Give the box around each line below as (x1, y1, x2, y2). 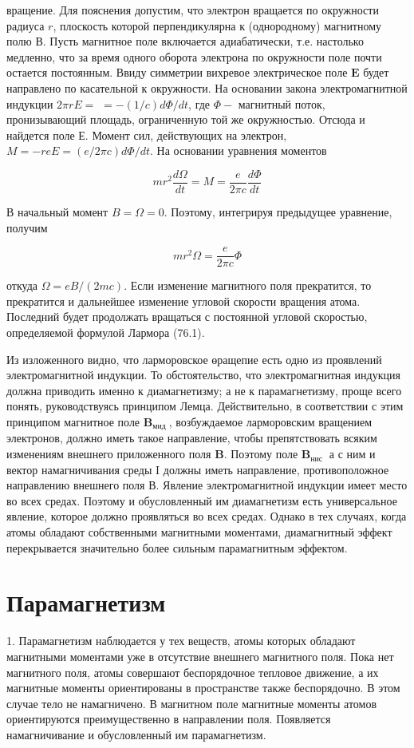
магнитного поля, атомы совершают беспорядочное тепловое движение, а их (6, 663, 379, 680)
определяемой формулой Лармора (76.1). (6, 324, 205, 341)
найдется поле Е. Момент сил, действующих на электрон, (6, 126, 287, 143)
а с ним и (329, 445, 376, 462)
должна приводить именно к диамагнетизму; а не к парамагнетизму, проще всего (6, 382, 402, 398)
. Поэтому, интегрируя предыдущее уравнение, (164, 204, 392, 220)
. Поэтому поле (223, 445, 298, 462)
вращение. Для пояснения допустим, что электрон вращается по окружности (6, 2, 379, 18)
